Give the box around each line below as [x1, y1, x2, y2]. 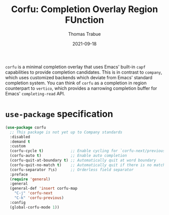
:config [10, 200, 26, 205]
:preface [10, 172, 28, 177]
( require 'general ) [10, 177, 51, 182]
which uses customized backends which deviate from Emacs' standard [5, 74, 152, 80]
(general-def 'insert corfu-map [10, 186, 78, 191]
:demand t [10, 139, 30, 144]
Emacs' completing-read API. [5, 90, 65, 96]
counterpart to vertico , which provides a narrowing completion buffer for [5, 85, 157, 91]
